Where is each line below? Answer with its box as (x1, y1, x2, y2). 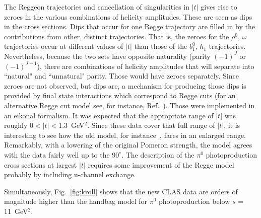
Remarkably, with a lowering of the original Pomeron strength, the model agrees (4, 139, 252, 150)
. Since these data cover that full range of (87, 120, 215, 130)
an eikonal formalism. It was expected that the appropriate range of (4, 110, 214, 120)
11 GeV (4, 205, 28, 216)
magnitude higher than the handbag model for (4, 196, 148, 206)
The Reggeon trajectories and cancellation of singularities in (4, 2, 190, 12)
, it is (224, 120, 240, 130)
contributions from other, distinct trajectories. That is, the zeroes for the (4, 31, 229, 41)
